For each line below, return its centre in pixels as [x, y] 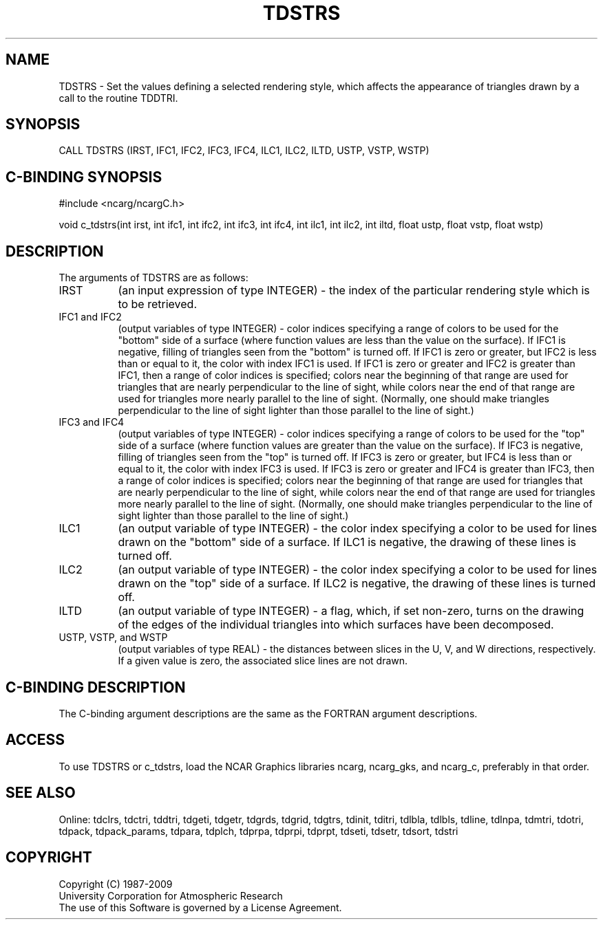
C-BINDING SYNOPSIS [84, 177]
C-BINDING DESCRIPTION [96, 687]
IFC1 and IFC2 [90, 317]
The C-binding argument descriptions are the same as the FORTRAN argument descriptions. [268, 713]
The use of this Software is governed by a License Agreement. [200, 907]
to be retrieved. [157, 304]
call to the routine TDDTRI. [118, 98]
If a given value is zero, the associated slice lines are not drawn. [263, 661]
